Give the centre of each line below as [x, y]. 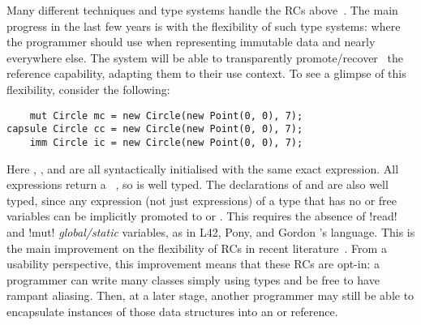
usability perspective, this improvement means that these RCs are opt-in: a [193, 264]
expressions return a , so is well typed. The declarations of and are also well [198, 184]
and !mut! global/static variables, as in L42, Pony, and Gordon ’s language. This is [211, 231]
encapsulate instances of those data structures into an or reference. [172, 311]
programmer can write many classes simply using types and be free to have [193, 279]
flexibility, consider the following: [88, 89]
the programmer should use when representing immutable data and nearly [191, 42]
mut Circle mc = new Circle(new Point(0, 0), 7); [166, 115]
